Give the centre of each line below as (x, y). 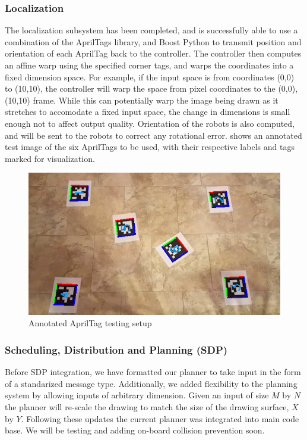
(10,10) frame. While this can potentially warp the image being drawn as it (142, 100)
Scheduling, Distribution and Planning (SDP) (116, 349)
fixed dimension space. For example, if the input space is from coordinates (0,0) (150, 77)
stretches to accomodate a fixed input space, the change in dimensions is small (148, 112)
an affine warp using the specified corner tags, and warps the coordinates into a (149, 65)
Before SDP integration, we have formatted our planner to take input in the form (153, 372)
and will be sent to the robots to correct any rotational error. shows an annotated (153, 135)
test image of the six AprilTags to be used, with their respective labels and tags (150, 147)
